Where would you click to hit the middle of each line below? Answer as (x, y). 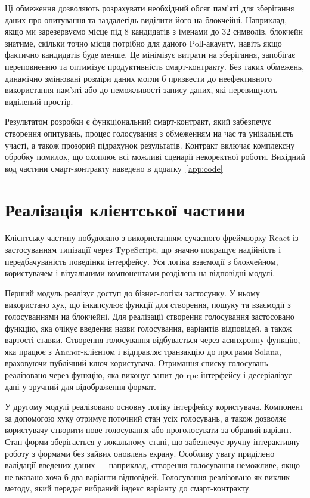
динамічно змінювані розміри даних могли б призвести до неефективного (138, 78)
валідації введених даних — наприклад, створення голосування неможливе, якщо (153, 465)
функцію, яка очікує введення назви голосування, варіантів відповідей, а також (148, 328)
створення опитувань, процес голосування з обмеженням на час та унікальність (149, 133)
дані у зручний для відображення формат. (81, 386)
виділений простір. (39, 101)
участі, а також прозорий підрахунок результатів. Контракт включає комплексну (150, 145)
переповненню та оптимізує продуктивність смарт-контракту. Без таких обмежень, (155, 66)
